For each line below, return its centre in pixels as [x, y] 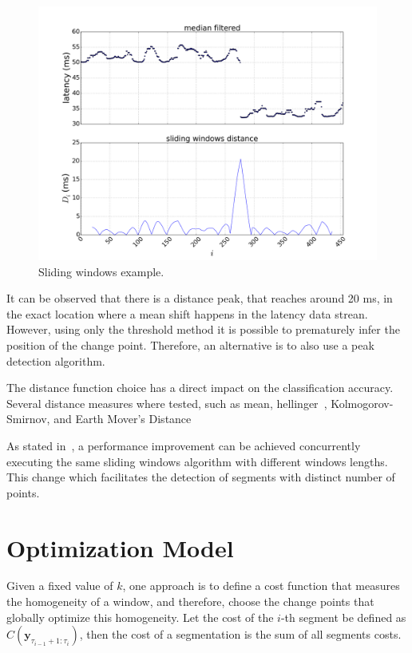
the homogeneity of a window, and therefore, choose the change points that [190, 602]
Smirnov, [28, 419]
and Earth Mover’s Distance [123, 419]
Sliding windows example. [101, 271]
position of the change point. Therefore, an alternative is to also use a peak [190, 344]
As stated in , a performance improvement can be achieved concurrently [184, 445]
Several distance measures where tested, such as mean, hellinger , [167, 403]
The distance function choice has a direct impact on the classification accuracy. [200, 388]
